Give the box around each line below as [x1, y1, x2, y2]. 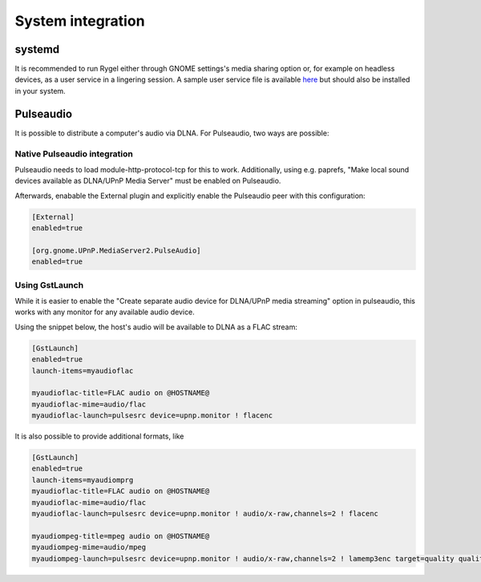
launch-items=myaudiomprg [31, 475, 134, 484]
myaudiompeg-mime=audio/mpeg [31, 543, 147, 552]
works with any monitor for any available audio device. [14, 307, 196, 317]
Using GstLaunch [14, 279, 84, 290]
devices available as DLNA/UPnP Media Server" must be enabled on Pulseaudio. [14, 176, 281, 186]
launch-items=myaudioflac [31, 366, 134, 375]
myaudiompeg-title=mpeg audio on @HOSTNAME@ [31, 531, 210, 540]
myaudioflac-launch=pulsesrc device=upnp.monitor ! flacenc [31, 411, 273, 420]
